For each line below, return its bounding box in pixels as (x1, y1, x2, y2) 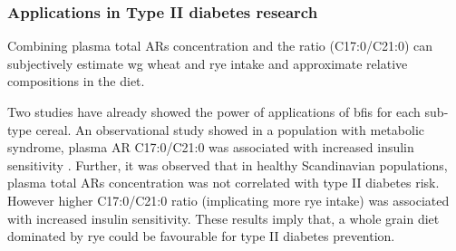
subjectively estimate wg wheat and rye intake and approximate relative (7, 53, 408, 72)
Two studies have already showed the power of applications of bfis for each (7, 102, 421, 121)
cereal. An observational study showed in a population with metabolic (35, 120, 424, 139)
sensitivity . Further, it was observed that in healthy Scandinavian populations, (7, 155, 448, 174)
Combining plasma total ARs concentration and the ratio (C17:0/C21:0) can (7, 36, 433, 55)
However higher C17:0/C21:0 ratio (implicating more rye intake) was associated (7, 190, 450, 209)
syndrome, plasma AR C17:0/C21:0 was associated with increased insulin (7, 138, 414, 157)
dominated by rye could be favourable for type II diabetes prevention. (7, 227, 395, 246)
